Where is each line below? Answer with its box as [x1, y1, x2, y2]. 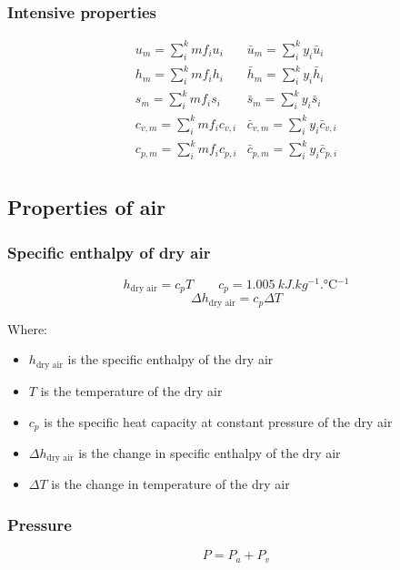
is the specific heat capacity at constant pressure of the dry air [44, 412, 393, 431]
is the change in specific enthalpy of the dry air [78, 443, 341, 462]
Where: [7, 319, 47, 338]
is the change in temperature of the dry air [51, 474, 290, 494]
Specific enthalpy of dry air [7, 240, 211, 263]
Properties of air [7, 193, 166, 221]
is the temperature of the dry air [40, 381, 223, 400]
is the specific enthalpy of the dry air [67, 350, 274, 369]
